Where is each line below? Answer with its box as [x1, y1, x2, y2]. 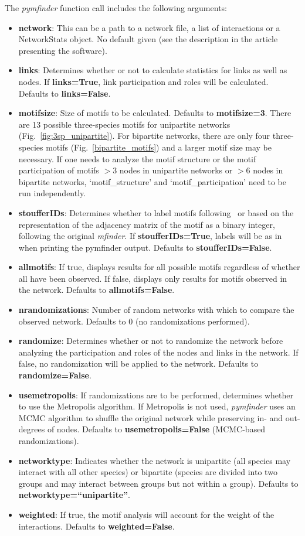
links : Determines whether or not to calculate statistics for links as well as [18, 64, 287, 76]
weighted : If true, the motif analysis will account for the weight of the [18, 508, 274, 520]
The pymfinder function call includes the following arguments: [5, 2, 227, 13]
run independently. [18, 187, 86, 199]
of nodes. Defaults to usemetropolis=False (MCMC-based [47, 423, 266, 435]
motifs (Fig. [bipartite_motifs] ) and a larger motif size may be [46, 141, 272, 153]
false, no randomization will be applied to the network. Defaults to [18, 357, 259, 370]
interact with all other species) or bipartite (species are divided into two [18, 466, 277, 478]
